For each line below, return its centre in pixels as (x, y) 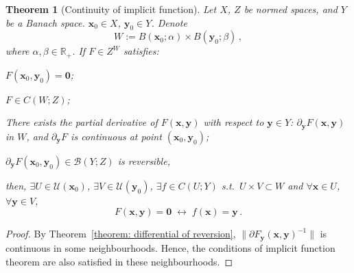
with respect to (234, 122)
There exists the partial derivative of (82, 122)
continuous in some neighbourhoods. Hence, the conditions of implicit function (170, 247)
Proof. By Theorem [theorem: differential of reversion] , (121, 234)
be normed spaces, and (291, 9)
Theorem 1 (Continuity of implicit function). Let (111, 9)
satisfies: (141, 51)
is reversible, (144, 160)
